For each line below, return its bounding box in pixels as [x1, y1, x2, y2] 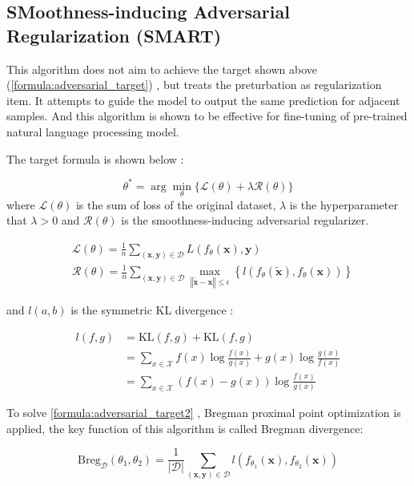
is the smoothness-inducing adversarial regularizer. [121, 212, 369, 229]
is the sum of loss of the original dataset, [75, 196, 276, 213]
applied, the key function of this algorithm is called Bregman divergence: [6, 419, 364, 436]
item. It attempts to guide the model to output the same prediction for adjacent [6, 91, 400, 108]
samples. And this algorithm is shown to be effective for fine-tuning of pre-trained [6, 107, 408, 124]
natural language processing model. [6, 123, 179, 140]
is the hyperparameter [289, 196, 398, 213]
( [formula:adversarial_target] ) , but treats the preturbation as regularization [6, 76, 382, 93]
